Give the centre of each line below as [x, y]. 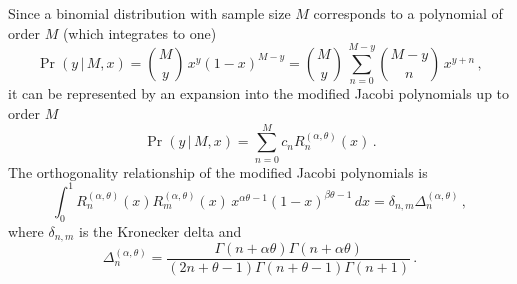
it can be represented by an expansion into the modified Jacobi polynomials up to [259, 93]
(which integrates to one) [139, 32]
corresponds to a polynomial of [408, 13]
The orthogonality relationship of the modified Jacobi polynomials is [218, 171]
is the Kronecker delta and [160, 230]
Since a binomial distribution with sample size [149, 13]
